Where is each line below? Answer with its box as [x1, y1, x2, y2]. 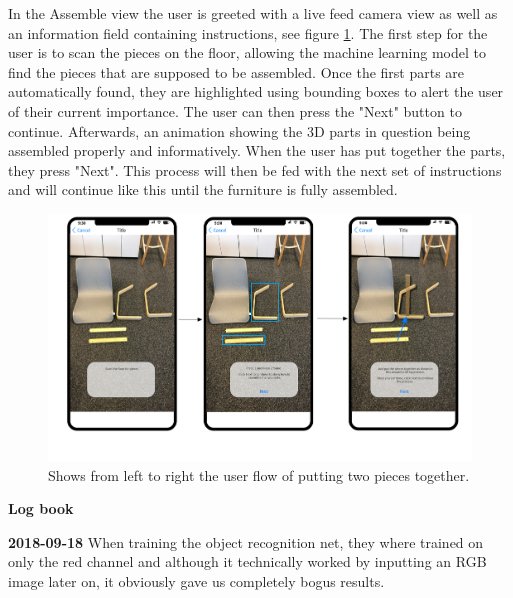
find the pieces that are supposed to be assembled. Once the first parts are [8, 61, 465, 82]
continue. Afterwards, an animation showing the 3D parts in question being [8, 120, 471, 141]
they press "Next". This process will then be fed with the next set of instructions [8, 159, 502, 180]
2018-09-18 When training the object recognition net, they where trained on [8, 531, 484, 552]
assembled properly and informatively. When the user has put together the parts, [8, 140, 506, 161]
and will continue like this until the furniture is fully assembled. [8, 179, 398, 200]
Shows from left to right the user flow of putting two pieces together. [48, 464, 470, 485]
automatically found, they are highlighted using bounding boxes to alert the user [8, 81, 504, 102]
